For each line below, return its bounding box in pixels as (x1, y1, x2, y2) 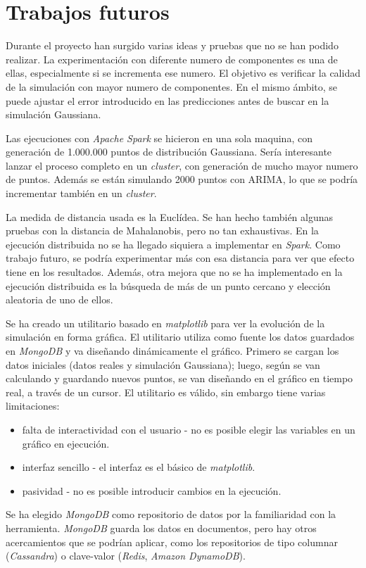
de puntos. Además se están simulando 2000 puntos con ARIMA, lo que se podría (6, 172, 358, 187)
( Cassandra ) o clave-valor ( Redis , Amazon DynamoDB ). (6, 548, 246, 563)
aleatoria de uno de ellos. (6, 292, 113, 307)
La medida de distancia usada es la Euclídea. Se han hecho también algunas (6, 209, 334, 224)
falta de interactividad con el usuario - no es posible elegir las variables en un (22, 422, 355, 436)
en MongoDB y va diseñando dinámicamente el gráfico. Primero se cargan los (6, 343, 339, 358)
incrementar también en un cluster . (6, 186, 157, 201)
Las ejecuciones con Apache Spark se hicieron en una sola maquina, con (6, 130, 313, 145)
